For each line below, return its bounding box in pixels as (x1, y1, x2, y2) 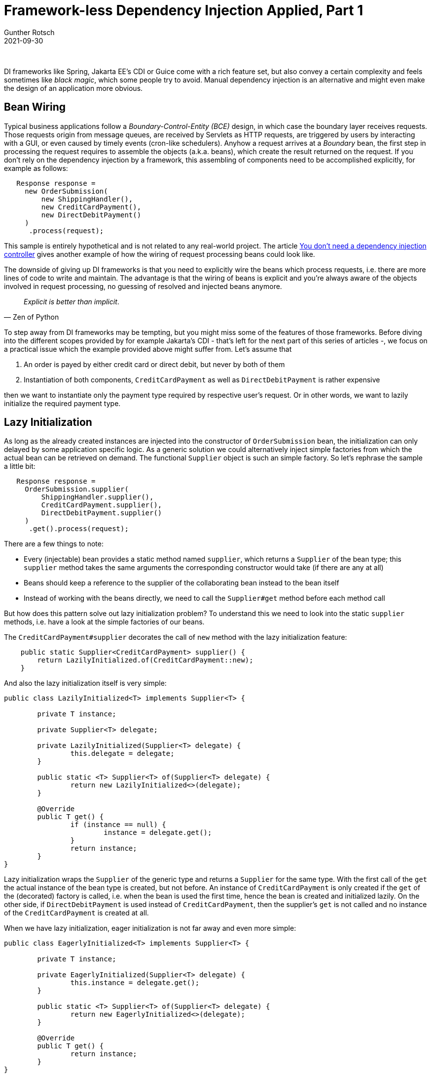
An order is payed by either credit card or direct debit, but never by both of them (24, 360, 285, 369)
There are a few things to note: (4, 539, 104, 548)
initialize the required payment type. (4, 399, 121, 408)
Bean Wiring (4, 101, 66, 114)
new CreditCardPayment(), (41, 203, 142, 211)
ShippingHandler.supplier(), (41, 493, 154, 501)
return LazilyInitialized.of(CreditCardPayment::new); (37, 656, 253, 664)
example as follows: (4, 164, 68, 172)
